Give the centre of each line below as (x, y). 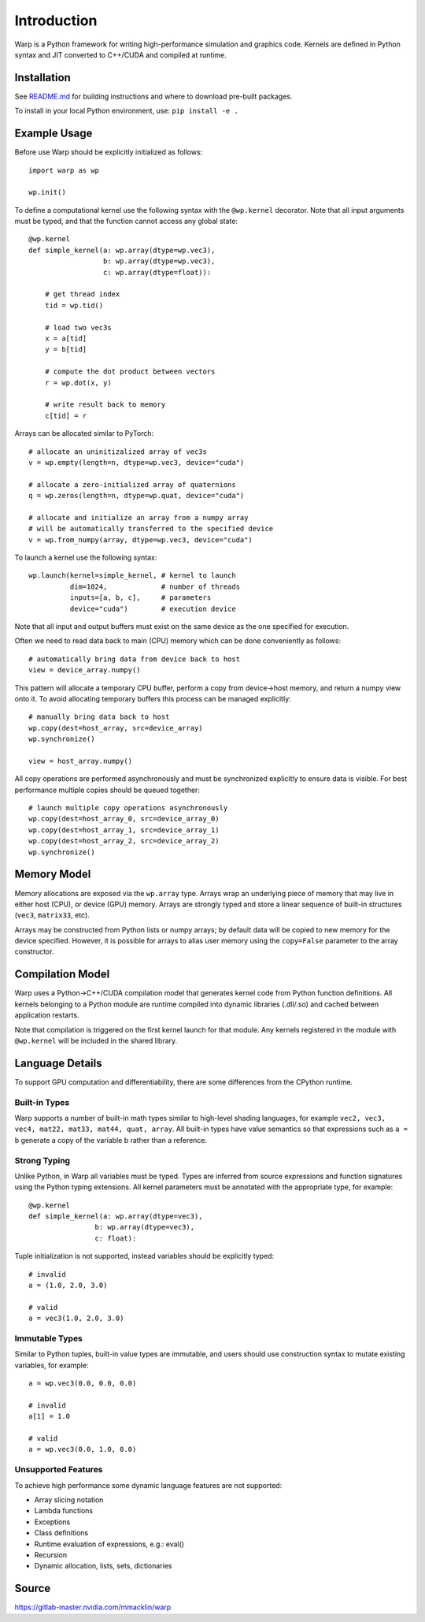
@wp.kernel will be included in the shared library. (96, 1040)
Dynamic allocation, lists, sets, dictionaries (103, 1566)
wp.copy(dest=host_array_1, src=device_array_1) (124, 830)
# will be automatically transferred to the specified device (151, 529)
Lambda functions (64, 1511)
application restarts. (47, 1015)
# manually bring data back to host (99, 717)
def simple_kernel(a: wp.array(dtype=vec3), (116, 1216)
